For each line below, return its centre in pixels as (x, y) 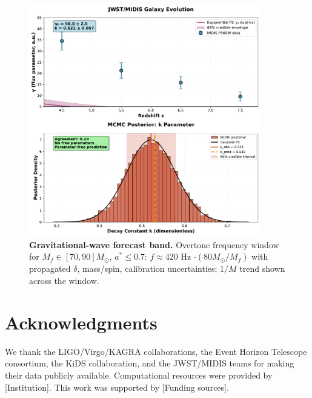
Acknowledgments (81, 322)
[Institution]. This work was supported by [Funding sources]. (117, 387)
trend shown (262, 268)
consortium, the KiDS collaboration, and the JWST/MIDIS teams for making (150, 363)
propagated (50, 268)
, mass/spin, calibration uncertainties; (147, 268)
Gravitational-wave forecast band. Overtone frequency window (154, 244)
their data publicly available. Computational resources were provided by (139, 375)
